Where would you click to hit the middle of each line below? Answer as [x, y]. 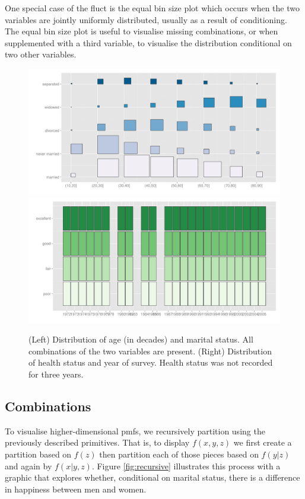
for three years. [56, 374]
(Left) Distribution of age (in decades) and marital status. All [141, 339]
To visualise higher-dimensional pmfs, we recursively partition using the [135, 431]
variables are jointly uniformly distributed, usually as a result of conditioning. [146, 19]
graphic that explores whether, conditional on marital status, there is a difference [152, 477]
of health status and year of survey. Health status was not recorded [151, 362]
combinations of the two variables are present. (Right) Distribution [150, 351]
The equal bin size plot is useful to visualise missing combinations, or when [142, 31]
